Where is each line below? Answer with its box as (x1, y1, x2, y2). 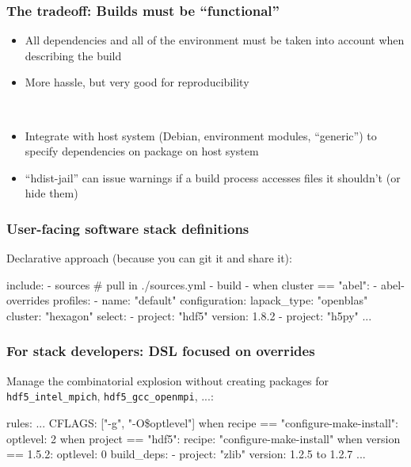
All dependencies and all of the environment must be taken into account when (25, 32, 405, 48)
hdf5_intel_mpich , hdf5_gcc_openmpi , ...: (6, 388, 214, 404)
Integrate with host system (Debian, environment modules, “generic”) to (25, 127, 377, 144)
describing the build (25, 47, 122, 63)
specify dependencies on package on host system (25, 143, 259, 159)
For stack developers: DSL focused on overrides (6, 341, 315, 361)
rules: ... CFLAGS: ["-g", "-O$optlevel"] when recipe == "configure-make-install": (6, 415, 398, 431)
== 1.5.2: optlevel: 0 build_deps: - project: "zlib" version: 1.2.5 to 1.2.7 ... (6, 446, 366, 462)
